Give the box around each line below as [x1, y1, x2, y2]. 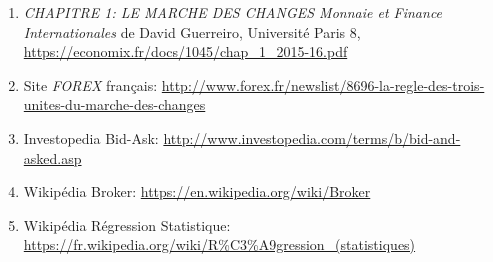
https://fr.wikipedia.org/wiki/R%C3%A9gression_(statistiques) [23, 234, 416, 255]
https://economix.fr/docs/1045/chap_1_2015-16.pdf [23, 41, 348, 62]
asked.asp [23, 147, 82, 168]
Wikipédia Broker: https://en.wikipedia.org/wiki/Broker [23, 181, 371, 202]
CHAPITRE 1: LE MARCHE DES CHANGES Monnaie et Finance [23, 2, 443, 22]
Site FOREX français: [23, 74, 158, 95]
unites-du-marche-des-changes [23, 94, 206, 115]
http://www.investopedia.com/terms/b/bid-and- [163, 127, 461, 148]
